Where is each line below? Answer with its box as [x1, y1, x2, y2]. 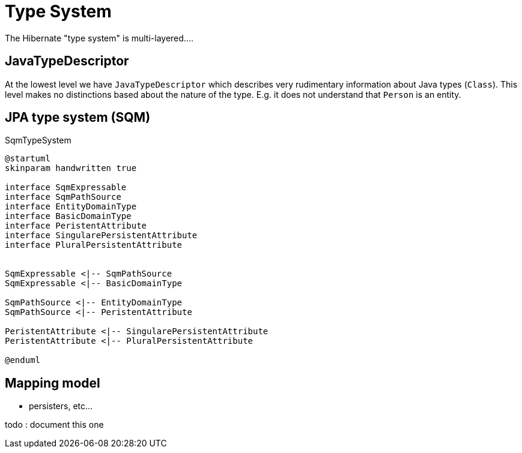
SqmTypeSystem [5, 135, 71, 146]
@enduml [5, 355, 41, 365]
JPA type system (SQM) [5, 110, 151, 125]
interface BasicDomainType [5, 211, 132, 221]
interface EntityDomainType [5, 202, 137, 212]
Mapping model [5, 375, 100, 391]
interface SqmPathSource [5, 192, 121, 202]
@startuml [5, 154, 50, 164]
